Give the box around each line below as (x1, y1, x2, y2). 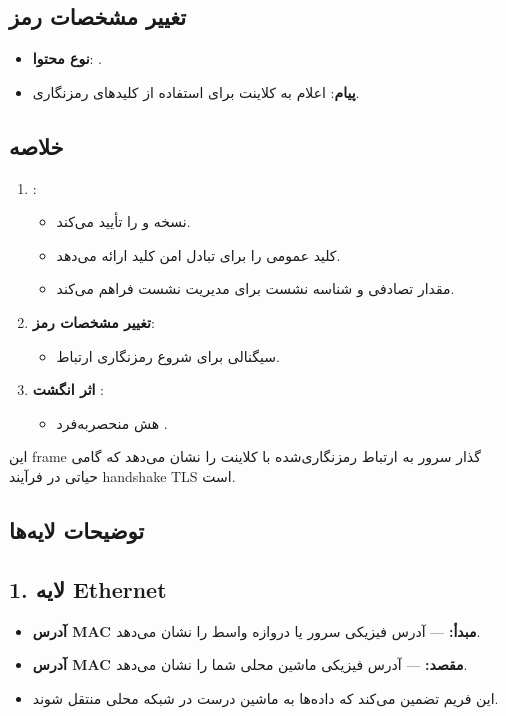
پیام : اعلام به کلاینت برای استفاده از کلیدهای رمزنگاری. (32, 81, 360, 102)
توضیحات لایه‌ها (9, 514, 145, 545)
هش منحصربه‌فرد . (56, 412, 168, 433)
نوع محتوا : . (32, 48, 102, 69)
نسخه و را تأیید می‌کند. (56, 211, 191, 232)
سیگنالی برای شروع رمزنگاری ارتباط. (56, 345, 280, 366)
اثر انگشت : (32, 379, 104, 400)
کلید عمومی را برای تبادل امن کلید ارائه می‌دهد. (56, 244, 341, 265)
